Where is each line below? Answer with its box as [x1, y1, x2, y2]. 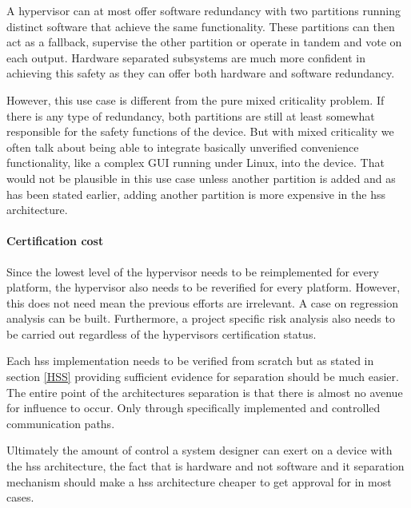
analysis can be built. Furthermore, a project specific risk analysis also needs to [6, 310, 395, 327]
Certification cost [6, 232, 104, 249]
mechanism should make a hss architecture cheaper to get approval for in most [6, 473, 392, 490]
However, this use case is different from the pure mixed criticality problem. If [6, 91, 385, 108]
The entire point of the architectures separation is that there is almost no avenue [6, 383, 403, 400]
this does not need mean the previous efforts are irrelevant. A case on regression [6, 294, 398, 311]
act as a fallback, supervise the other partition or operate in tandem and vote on [6, 34, 402, 50]
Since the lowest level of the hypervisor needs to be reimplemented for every [6, 263, 379, 280]
